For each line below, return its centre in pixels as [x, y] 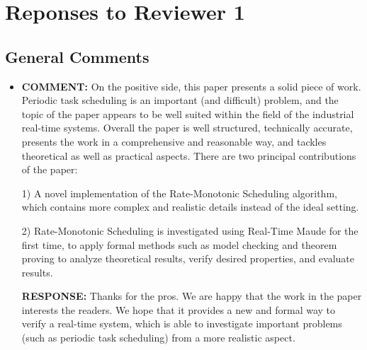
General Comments [77, 56]
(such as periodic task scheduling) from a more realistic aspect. [158, 338]
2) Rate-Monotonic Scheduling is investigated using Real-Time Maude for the [190, 230]
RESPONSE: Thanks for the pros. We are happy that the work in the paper [192, 296]
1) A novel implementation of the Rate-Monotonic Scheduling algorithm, [179, 193]
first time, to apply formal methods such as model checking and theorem [179, 244]
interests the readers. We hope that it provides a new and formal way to [179, 309]
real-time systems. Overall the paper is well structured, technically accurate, [187, 128]
